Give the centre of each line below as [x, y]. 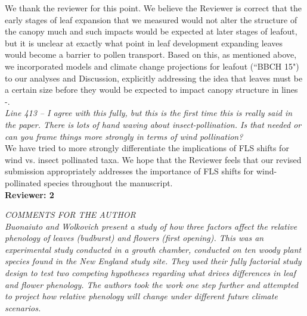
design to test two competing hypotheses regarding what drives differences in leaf [151, 273]
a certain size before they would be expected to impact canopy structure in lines [151, 90]
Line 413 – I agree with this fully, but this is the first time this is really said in [149, 113]
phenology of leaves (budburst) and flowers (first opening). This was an [134, 238]
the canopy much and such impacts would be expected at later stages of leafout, [151, 31]
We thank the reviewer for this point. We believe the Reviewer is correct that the [153, 8]
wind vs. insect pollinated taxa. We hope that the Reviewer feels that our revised [153, 159]
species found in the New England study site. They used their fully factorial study [153, 261]
